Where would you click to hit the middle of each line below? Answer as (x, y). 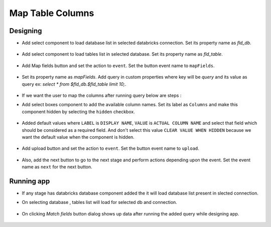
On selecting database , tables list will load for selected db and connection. (100, 202)
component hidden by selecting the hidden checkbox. (78, 111)
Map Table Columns (52, 13)
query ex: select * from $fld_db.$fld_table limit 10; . (74, 84)
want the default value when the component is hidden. (78, 137)
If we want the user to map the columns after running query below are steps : (102, 96)
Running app (30, 181)
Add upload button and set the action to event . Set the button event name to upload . (110, 148)
